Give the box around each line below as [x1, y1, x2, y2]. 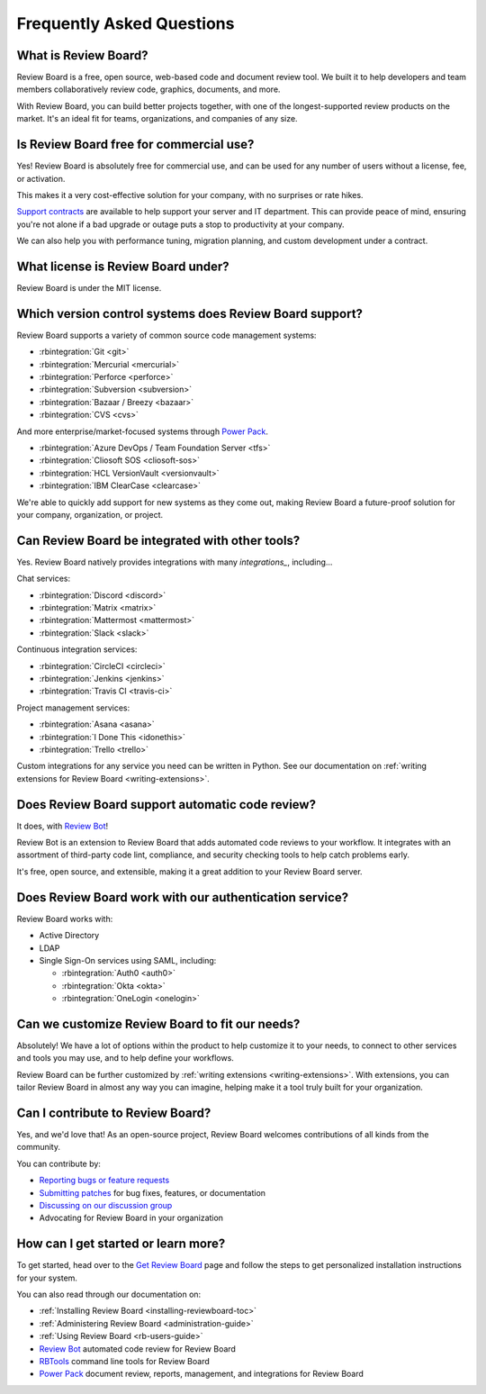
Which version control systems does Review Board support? [16, 306, 364, 321]
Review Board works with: [16, 913, 113, 924]
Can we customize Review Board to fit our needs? [16, 1016, 301, 1031]
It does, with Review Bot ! [16, 820, 109, 831]
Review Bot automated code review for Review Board [39, 1343, 236, 1354]
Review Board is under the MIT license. [16, 283, 162, 293]
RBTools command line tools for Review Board [39, 1356, 211, 1367]
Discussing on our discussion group [39, 1200, 173, 1211]
